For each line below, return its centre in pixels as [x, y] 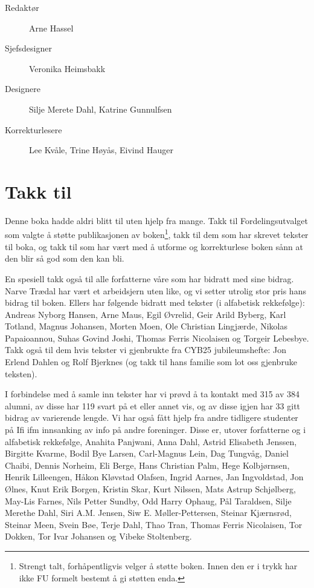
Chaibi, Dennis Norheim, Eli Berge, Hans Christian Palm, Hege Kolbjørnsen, [147, 465]
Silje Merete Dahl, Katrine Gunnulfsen [101, 109]
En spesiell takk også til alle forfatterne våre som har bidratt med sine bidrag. [149, 278]
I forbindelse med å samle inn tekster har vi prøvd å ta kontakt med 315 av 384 [152, 394]
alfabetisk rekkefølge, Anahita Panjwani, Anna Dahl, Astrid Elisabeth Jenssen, [151, 441]
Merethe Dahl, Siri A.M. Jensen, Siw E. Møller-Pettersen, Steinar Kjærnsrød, [149, 513]
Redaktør [22, 7]
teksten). [21, 373]
